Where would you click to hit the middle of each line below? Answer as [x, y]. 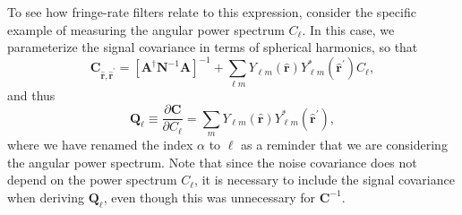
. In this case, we [348, 29]
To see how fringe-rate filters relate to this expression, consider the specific [212, 12]
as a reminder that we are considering [344, 145]
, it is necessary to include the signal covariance [325, 180]
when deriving [46, 197]
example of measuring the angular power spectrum [146, 29]
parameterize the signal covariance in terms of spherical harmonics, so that [213, 47]
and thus [31, 95]
